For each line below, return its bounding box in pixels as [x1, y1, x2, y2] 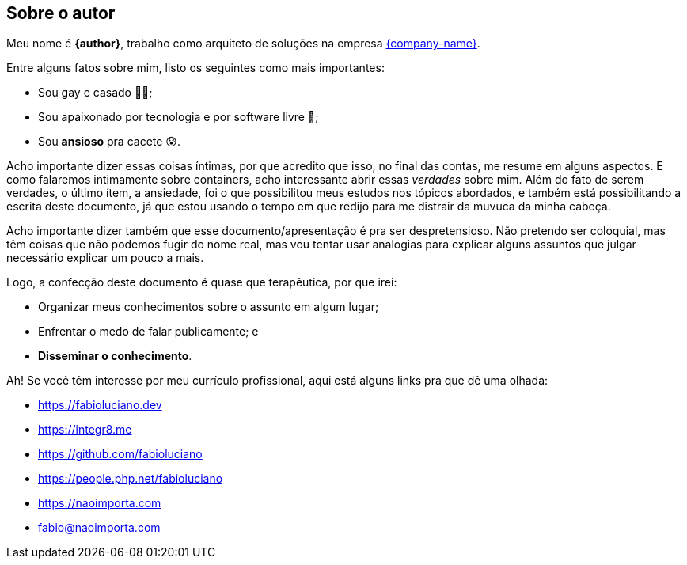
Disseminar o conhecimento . [38, 349, 192, 363]
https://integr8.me [38, 423, 132, 437]
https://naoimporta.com [38, 496, 161, 510]
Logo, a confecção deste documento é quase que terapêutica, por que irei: [6, 275, 397, 290]
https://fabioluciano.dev [38, 398, 162, 412]
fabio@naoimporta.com [38, 521, 161, 535]
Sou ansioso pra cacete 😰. [38, 135, 180, 149]
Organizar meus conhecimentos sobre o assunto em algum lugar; [38, 300, 379, 314]
